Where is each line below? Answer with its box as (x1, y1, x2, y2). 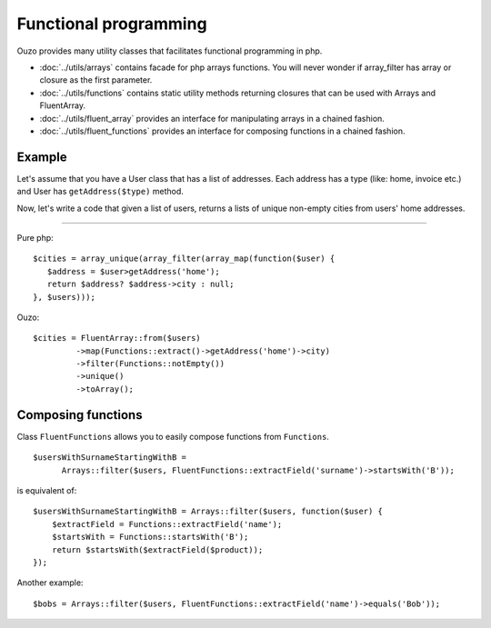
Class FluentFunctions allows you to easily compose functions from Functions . (16, 431, 329, 442)
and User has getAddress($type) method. (16, 186, 184, 197)
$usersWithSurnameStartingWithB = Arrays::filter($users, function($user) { (33, 506, 384, 517)
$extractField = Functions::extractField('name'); (51, 519, 283, 529)
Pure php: (16, 232, 54, 243)
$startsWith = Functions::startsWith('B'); (51, 532, 249, 543)
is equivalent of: (16, 484, 77, 495)
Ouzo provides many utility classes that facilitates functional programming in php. (16, 45, 323, 56)
